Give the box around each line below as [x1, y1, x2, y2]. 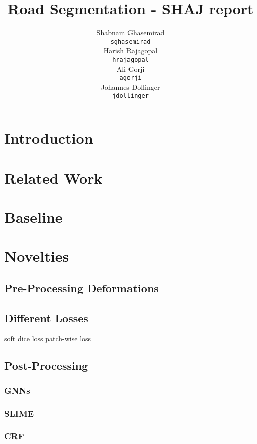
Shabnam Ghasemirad [96, 27, 165, 38]
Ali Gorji [116, 63, 145, 74]
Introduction [4, 128, 93, 149]
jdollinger [112, 92, 149, 100]
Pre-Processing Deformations [4, 280, 159, 295]
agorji [119, 74, 142, 82]
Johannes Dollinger [101, 81, 160, 92]
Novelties [4, 246, 69, 266]
